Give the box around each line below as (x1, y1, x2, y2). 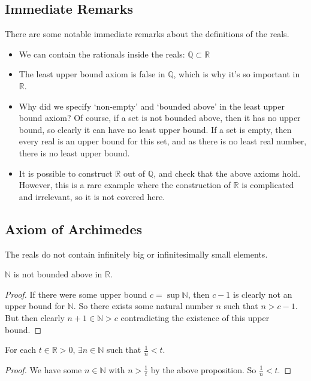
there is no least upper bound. (19, 146, 130, 159)
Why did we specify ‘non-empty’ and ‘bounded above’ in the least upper (19, 99, 285, 112)
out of (123, 167, 146, 179)
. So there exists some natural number (73, 300, 213, 312)
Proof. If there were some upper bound (5, 288, 147, 300)
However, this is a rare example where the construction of (19, 179, 231, 191)
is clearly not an (233, 288, 292, 300)
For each (5, 343, 36, 356)
